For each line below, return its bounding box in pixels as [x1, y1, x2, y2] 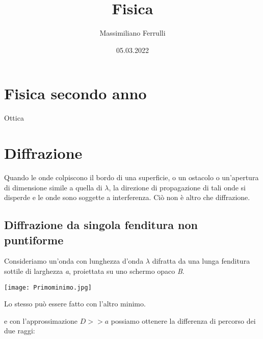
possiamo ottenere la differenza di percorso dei [111, 315, 256, 326]
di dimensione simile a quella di [4, 182, 102, 192]
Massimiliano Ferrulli [99, 27, 166, 38]
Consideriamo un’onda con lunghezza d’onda [4, 256, 144, 266]
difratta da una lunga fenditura [152, 256, 250, 266]
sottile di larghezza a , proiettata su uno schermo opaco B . [4, 265, 185, 276]
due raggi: [4, 325, 35, 336]
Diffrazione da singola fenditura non [4, 217, 198, 233]
